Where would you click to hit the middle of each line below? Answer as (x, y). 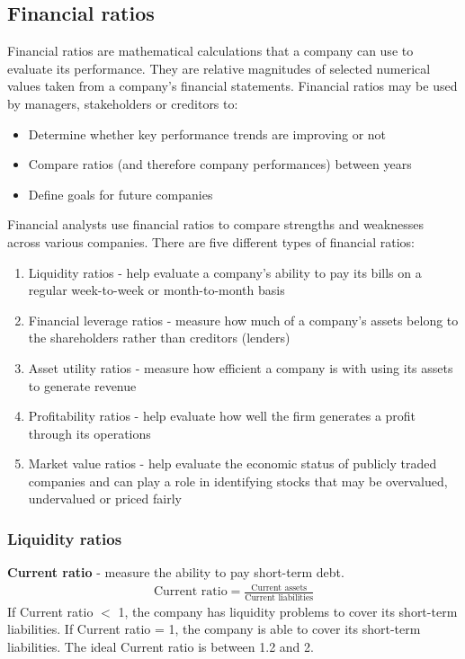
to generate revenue (82, 385)
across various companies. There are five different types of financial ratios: (211, 241)
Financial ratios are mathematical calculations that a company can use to (210, 51)
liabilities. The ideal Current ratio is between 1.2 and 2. (161, 646)
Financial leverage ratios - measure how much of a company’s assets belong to (243, 320)
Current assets (279, 588)
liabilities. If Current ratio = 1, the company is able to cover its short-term (214, 629)
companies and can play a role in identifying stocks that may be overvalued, (238, 481)
